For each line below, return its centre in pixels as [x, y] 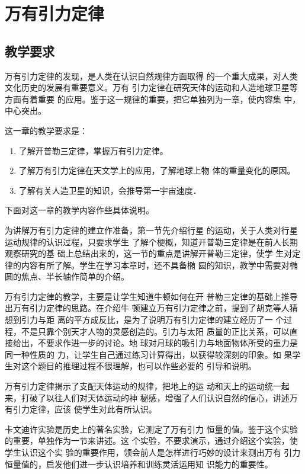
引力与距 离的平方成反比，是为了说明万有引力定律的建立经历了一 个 [152, 320]
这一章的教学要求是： [46, 130]
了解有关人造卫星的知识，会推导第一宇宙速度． [110, 190]
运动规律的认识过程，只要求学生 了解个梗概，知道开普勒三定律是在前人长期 [151, 241]
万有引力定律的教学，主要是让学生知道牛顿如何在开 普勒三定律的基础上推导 [151, 296]
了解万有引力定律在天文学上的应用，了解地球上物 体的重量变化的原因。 [157, 170]
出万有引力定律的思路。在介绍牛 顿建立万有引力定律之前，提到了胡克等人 [147, 308]
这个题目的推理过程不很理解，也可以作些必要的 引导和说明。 [139, 366]
